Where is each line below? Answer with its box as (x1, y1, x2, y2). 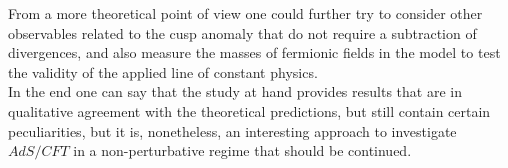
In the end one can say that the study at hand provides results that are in (8, 81, 462, 102)
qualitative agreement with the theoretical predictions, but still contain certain (8, 100, 491, 121)
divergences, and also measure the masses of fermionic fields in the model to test (8, 42, 501, 63)
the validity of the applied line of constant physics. (8, 61, 318, 82)
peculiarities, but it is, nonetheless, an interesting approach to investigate (8, 120, 457, 141)
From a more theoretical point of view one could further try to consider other (8, 3, 483, 23)
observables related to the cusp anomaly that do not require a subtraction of (8, 22, 477, 43)
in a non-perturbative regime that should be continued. (73, 140, 412, 161)
